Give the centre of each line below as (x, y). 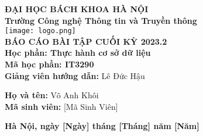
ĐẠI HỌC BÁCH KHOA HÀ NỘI (77, 9)
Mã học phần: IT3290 (49, 64)
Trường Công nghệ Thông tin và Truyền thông (101, 20)
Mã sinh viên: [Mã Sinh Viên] (61, 106)
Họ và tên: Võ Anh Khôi (52, 95)
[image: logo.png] (40, 31)
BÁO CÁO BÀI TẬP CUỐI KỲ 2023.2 (86, 41)
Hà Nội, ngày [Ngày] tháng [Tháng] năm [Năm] (102, 126)
